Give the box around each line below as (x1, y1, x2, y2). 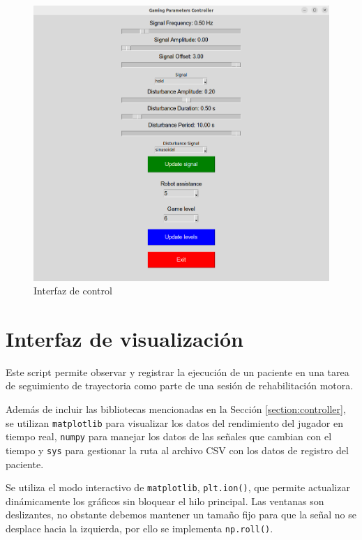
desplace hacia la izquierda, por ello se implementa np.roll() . (6, 521, 273, 536)
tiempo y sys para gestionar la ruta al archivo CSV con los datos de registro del (6, 442, 349, 457)
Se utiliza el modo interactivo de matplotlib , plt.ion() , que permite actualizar (6, 480, 350, 495)
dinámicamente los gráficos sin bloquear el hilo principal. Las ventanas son (6, 493, 324, 508)
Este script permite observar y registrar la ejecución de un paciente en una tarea (6, 364, 349, 379)
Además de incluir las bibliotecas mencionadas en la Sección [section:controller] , (6, 402, 346, 417)
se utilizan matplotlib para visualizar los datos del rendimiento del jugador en (6, 415, 343, 430)
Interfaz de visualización (6, 324, 243, 352)
